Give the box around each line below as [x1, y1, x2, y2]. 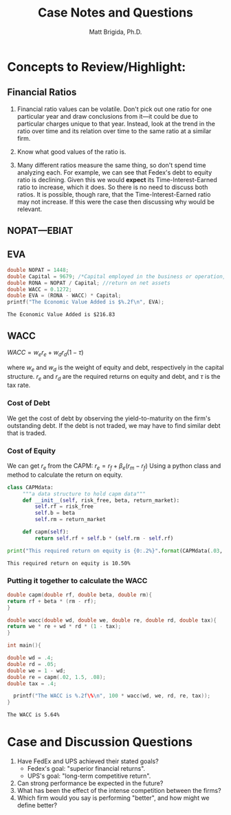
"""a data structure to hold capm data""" [22, 490, 146, 498]
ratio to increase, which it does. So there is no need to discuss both [16, 183, 208, 191]
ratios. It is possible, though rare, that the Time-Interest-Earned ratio [16, 190, 211, 198]
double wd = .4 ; [7, 654, 54, 662]
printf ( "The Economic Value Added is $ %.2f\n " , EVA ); [7, 299, 165, 306]
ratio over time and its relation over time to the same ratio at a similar [16, 126, 212, 135]
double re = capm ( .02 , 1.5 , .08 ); [7, 674, 107, 680]
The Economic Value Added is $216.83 [7, 311, 115, 318]
